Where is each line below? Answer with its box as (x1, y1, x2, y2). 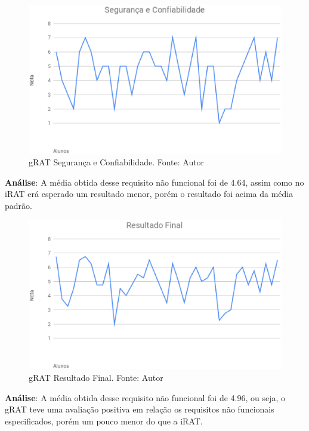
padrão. (5, 199, 32, 212)
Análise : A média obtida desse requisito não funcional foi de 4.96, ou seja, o (5, 391, 286, 404)
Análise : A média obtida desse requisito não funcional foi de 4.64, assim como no (5, 176, 304, 188)
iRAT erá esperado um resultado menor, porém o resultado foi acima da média (5, 187, 293, 200)
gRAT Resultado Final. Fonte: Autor (29, 371, 163, 383)
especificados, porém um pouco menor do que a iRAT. (5, 414, 203, 427)
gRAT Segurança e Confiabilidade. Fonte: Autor (29, 156, 205, 168)
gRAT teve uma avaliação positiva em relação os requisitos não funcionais (5, 403, 274, 415)
